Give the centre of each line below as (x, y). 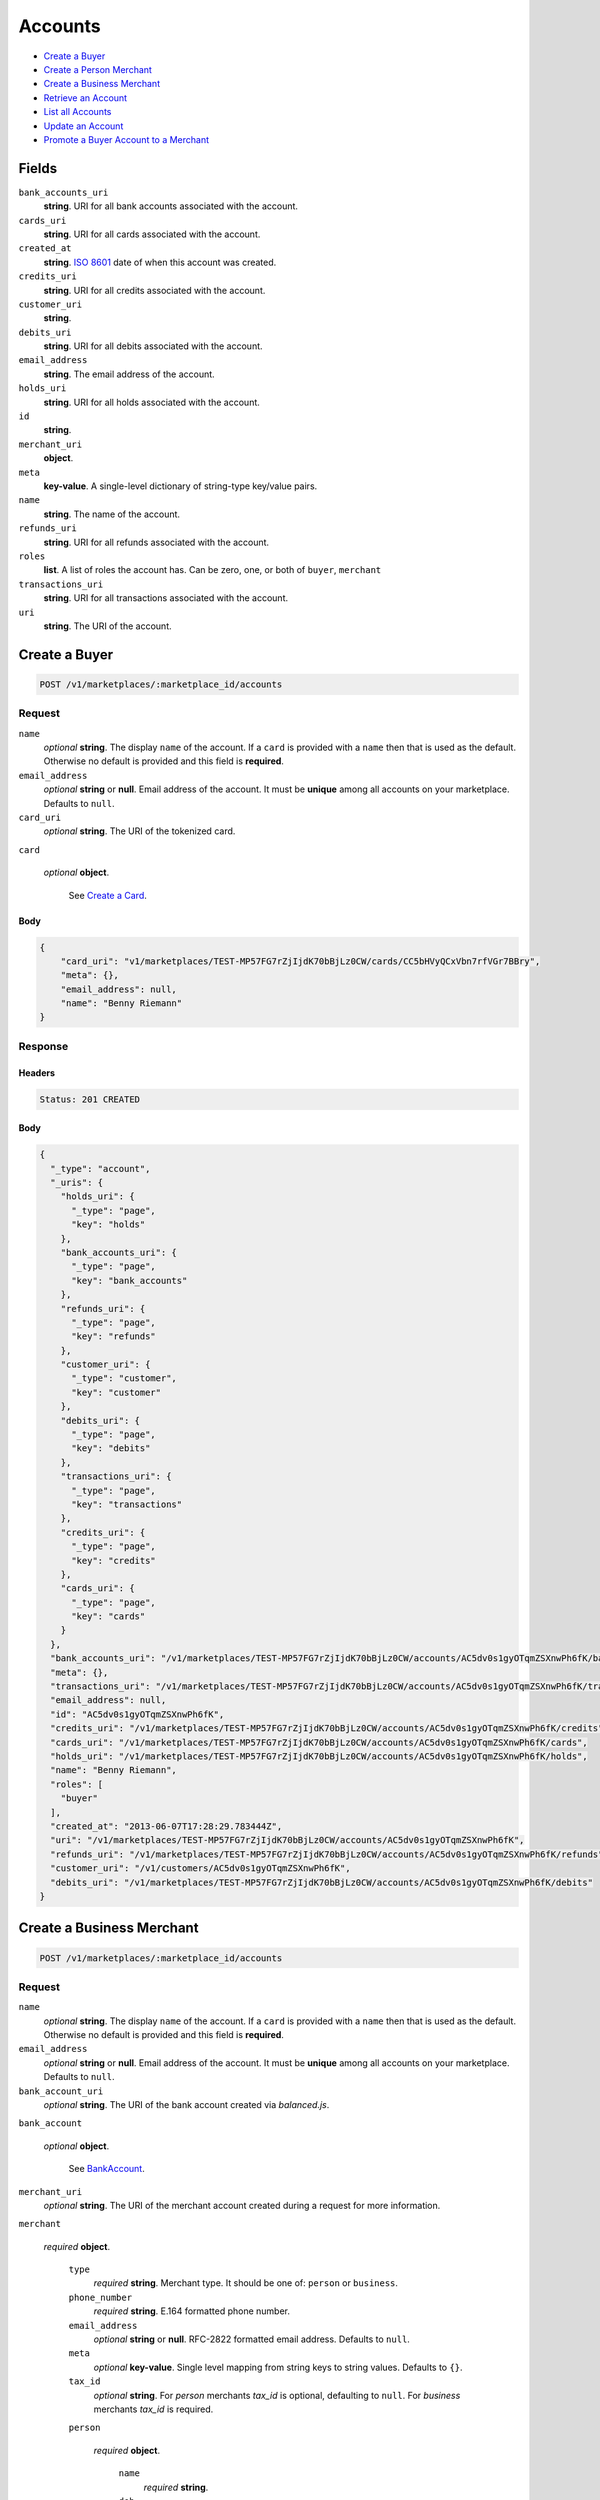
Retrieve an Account (85, 97)
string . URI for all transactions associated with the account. (166, 598)
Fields (38, 168)
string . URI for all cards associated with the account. (152, 234)
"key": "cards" (108, 1616)
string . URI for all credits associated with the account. (154, 290)
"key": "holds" (108, 1224)
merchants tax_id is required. (153, 2409)
